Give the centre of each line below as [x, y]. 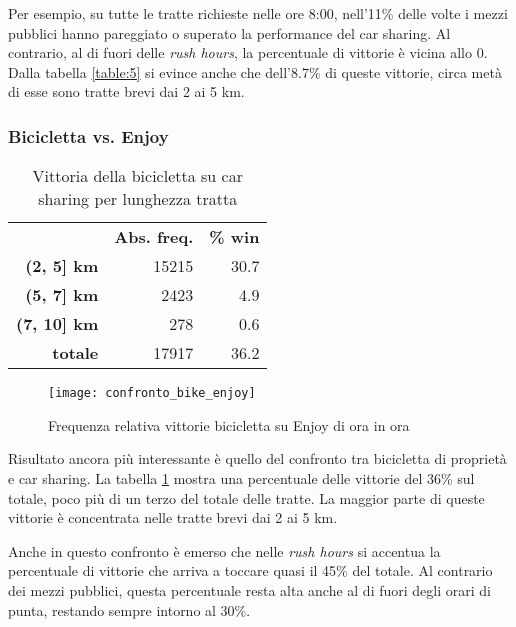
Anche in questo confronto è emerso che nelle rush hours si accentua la [224, 550]
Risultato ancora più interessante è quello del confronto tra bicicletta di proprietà [257, 458]
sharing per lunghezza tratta [138, 199]
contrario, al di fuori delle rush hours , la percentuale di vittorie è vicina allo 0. [248, 52]
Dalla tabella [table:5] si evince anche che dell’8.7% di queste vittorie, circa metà [255, 71]
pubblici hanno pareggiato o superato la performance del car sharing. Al [229, 32]
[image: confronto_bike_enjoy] [152, 393]
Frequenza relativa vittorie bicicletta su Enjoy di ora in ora [229, 424]
